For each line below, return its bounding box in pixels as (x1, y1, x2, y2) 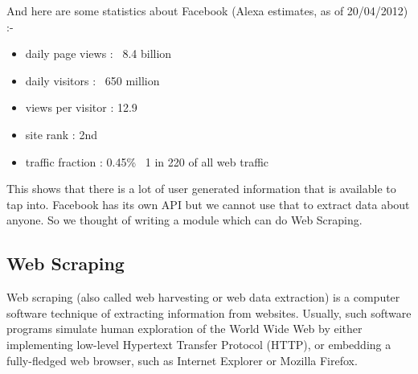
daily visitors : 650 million (25, 72, 160, 88)
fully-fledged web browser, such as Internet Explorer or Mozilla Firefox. (6, 351, 358, 368)
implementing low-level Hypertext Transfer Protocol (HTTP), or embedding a (6, 335, 391, 352)
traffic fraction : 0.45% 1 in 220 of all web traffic (25, 153, 269, 170)
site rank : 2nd (25, 125, 97, 142)
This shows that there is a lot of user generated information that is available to (6, 180, 396, 197)
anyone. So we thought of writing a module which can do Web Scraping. (6, 212, 363, 228)
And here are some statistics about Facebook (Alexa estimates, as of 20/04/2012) (6, 2, 408, 18)
